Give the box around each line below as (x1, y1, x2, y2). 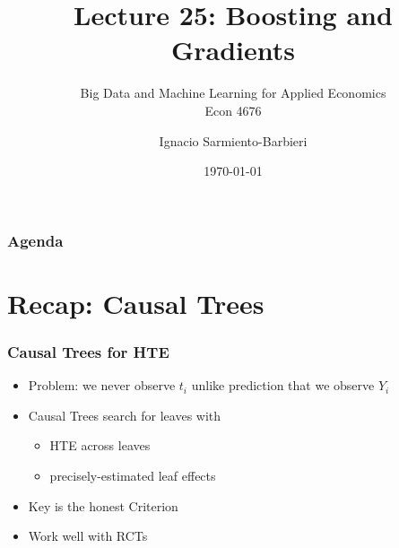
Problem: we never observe (28, 376, 176, 395)
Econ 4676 (204, 100, 262, 119)
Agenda (7, 229, 64, 251)
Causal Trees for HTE (7, 340, 169, 362)
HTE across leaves (49, 436, 151, 455)
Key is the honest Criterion (28, 496, 178, 515)
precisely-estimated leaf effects (49, 465, 216, 484)
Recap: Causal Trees (7, 284, 265, 321)
